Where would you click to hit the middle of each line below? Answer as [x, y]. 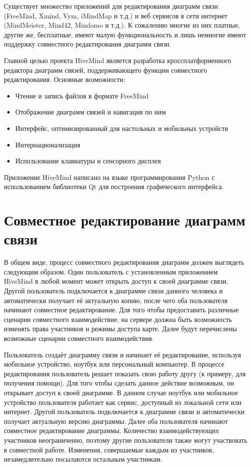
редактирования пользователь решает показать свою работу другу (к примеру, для [125, 373]
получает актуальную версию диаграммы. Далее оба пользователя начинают [116, 421]
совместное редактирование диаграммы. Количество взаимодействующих [111, 430]
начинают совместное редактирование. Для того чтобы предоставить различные [121, 310]
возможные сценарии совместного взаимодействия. [79, 338]
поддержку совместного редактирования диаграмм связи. [88, 44]
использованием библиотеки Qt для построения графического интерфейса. [114, 186]
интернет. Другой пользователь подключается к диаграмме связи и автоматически [124, 411]
